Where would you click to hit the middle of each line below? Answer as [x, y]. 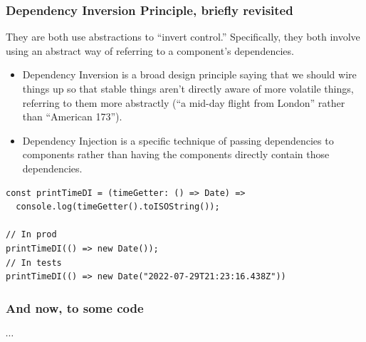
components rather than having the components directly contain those [176, 154]
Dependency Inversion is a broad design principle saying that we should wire [189, 74]
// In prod [31, 235]
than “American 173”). [72, 116]
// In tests [34, 263]
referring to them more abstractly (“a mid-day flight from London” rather [184, 102]
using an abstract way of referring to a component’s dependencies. [150, 50]
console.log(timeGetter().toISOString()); [118, 207]
